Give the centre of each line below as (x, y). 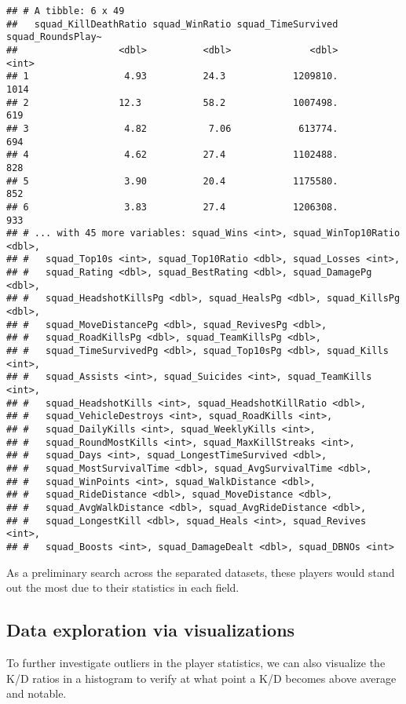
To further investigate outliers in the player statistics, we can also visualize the (196, 662)
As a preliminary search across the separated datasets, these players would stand (201, 572)
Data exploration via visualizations (151, 630)
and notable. (37, 693)
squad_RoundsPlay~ (54, 37)
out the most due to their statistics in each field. (123, 587)
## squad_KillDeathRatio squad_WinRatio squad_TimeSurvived (172, 24)
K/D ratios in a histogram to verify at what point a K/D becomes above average (201, 678)
